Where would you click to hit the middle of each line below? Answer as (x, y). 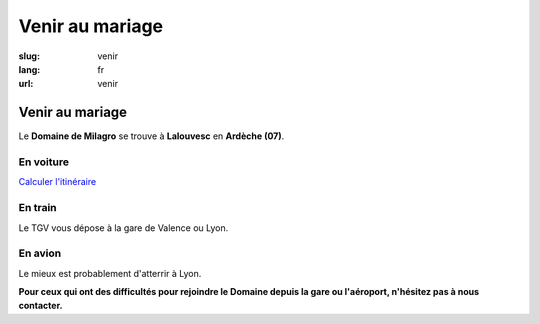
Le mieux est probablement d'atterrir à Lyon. (110, 273)
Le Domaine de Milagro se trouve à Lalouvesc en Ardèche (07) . (151, 136)
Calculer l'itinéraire (57, 182)
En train (37, 208)
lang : (29, 69)
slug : (29, 56)
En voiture (44, 162)
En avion (40, 253)
